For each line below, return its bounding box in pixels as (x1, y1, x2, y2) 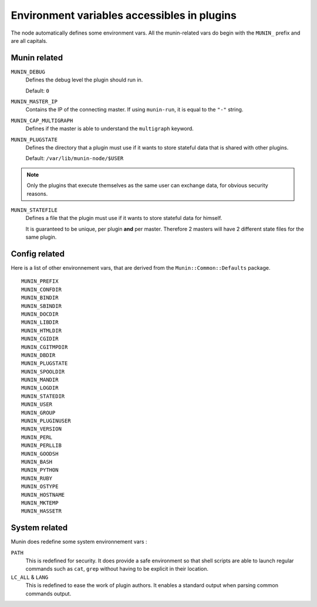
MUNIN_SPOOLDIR (21, 368, 65, 375)
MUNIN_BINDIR (21, 294, 59, 301)
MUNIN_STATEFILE (11, 206, 58, 213)
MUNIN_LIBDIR (21, 319, 59, 325)
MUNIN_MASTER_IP (11, 99, 58, 105)
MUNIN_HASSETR (21, 508, 62, 514)
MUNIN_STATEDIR (21, 393, 65, 399)
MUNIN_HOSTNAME (21, 491, 65, 498)
